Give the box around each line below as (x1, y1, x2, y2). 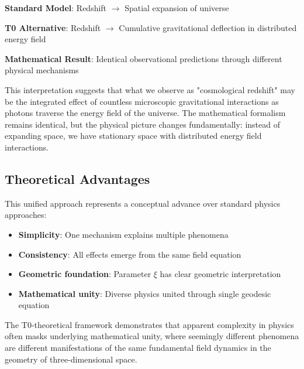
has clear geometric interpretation (160, 268, 281, 280)
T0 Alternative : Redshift (5, 21, 101, 33)
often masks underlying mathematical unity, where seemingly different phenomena (5, 330, 299, 342)
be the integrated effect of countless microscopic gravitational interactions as (5, 95, 279, 107)
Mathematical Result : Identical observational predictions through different (5, 52, 282, 64)
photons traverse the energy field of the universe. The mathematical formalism (5, 107, 286, 119)
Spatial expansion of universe (125, 2, 229, 13)
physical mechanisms (5, 64, 79, 76)
